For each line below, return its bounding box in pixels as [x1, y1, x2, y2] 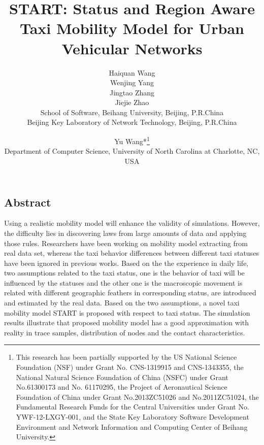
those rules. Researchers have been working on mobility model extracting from [4, 237, 248, 248]
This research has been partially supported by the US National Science [16, 352, 237, 362]
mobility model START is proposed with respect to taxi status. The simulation [4, 307, 250, 318]
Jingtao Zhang [109, 87, 155, 97]
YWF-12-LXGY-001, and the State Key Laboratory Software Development [16, 412, 249, 422]
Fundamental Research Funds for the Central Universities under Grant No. [16, 401, 249, 412]
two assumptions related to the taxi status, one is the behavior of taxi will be [4, 267, 245, 278]
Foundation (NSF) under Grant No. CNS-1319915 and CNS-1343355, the [16, 362, 244, 372]
